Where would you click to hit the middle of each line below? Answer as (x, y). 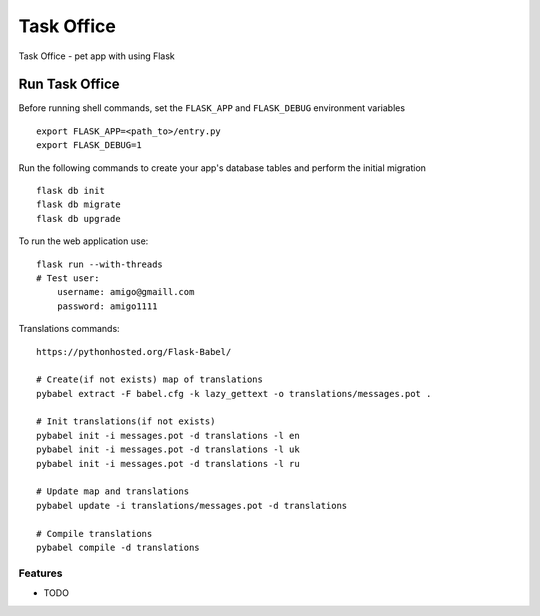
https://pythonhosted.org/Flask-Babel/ (134, 351)
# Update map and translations (113, 491)
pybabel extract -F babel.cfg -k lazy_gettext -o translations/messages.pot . (234, 393)
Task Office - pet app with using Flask (96, 56)
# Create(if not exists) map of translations (150, 379)
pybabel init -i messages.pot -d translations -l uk (168, 449)
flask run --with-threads (100, 264)
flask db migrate (78, 204)
